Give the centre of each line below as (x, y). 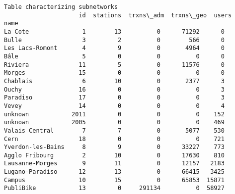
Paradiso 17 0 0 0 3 (114, 98)
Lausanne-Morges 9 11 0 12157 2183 (114, 164)
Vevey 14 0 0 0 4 (114, 106)
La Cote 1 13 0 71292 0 (114, 31)
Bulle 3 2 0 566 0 (114, 40)
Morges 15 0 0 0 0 (114, 73)
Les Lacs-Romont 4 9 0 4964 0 (114, 48)
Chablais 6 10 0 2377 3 (114, 81)
